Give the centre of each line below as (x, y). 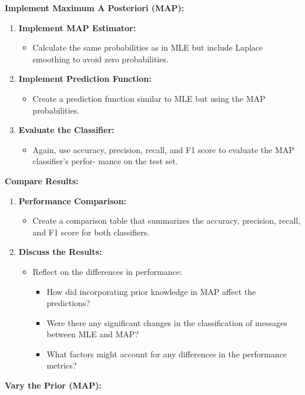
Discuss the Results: (60, 252)
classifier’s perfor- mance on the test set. (105, 161)
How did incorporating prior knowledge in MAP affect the (151, 291)
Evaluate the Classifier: (66, 130)
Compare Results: (42, 180)
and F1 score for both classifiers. (91, 232)
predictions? (68, 303)
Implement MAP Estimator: (77, 27)
